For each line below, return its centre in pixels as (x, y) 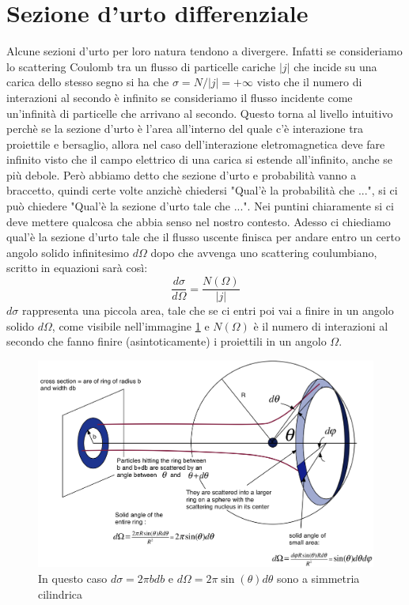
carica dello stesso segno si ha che (88, 82)
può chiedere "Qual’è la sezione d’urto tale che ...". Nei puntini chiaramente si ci (200, 206)
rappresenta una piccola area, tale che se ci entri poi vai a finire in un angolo (208, 310)
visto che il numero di (309, 82)
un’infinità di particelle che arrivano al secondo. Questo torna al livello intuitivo (200, 113)
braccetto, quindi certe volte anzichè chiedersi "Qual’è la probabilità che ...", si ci (202, 190)
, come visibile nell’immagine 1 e (131, 325)
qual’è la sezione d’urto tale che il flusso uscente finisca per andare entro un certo (203, 237)
